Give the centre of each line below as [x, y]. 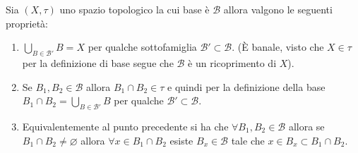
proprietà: [27, 23]
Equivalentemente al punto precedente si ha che [125, 126]
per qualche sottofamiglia [142, 47]
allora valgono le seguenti [278, 9]
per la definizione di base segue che [98, 62]
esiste [181, 140]
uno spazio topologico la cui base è [135, 9]
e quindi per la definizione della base [246, 86]
